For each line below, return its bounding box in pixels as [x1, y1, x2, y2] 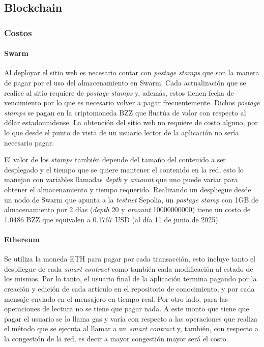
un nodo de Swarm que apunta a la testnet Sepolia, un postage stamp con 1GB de [4, 194, 259, 205]
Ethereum [4, 234, 40, 244]
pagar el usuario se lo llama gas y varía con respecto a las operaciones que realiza [4, 313, 258, 324]
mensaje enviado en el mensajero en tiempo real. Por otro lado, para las [4, 293, 228, 304]
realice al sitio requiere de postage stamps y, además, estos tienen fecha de [4, 87, 234, 98]
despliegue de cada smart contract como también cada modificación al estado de [4, 263, 253, 274]
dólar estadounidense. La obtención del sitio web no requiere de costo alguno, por [4, 117, 258, 128]
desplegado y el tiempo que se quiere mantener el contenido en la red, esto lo [4, 164, 244, 175]
